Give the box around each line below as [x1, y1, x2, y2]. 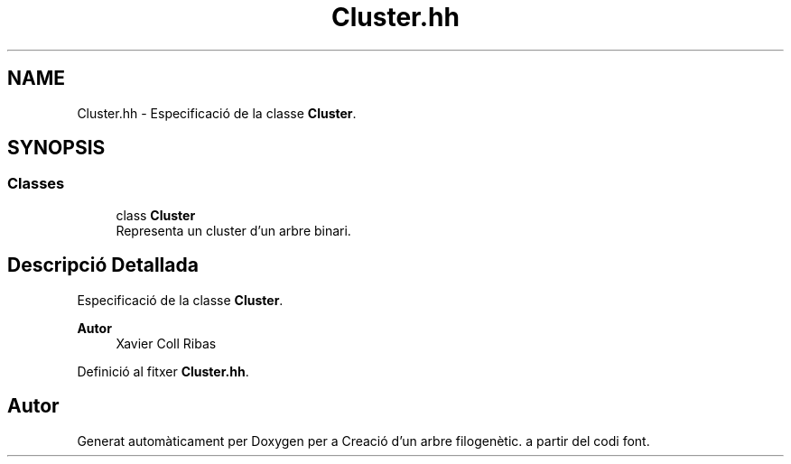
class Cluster [116, 207, 196, 223]
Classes [7, 174, 65, 193]
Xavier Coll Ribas [116, 335, 217, 351]
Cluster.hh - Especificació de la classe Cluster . [77, 105, 357, 121]
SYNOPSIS [7, 136, 106, 160]
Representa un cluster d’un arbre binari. [116, 222, 351, 238]
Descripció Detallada [7, 254, 199, 277]
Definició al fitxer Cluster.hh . [77, 363, 249, 379]
